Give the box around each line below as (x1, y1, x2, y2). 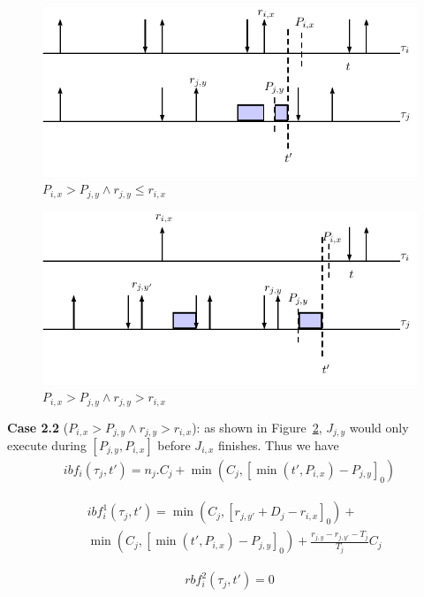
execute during (7, 436, 87, 454)
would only (349, 417, 409, 436)
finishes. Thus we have (217, 436, 339, 454)
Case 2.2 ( (7, 417, 69, 436)
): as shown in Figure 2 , (192, 417, 322, 436)
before (157, 436, 191, 454)
